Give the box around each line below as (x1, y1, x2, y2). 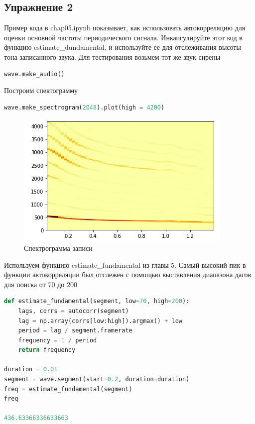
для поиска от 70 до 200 (4, 279, 77, 289)
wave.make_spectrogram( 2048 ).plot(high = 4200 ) (4, 104, 165, 111)
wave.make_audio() (4, 70, 65, 78)
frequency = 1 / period (18, 336, 97, 344)
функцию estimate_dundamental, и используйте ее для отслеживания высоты (4, 42, 241, 52)
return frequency (18, 346, 76, 354)
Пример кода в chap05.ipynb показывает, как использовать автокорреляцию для (4, 22, 246, 33)
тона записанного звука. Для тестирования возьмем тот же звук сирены (4, 51, 221, 62)
